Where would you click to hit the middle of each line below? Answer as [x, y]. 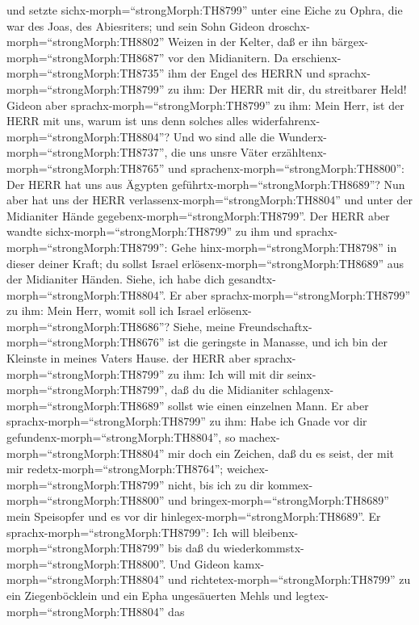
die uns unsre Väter [220, 152]
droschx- [289, 25]
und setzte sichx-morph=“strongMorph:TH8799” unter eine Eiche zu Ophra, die [205, 10]
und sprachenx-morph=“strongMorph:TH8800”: [286, 168]
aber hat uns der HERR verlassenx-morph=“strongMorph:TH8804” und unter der [209, 200]
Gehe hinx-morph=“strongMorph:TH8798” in [284, 247]
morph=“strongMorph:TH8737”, [87, 152]
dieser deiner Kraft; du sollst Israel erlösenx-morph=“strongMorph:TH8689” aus [205, 263]
